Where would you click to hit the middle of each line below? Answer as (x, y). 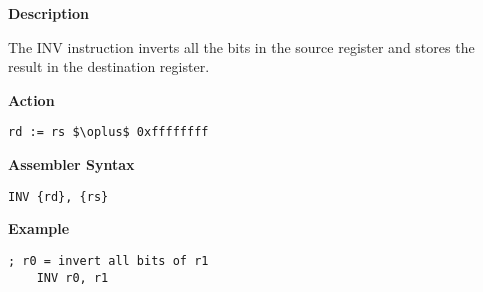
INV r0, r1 (72, 277)
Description (49, 13)
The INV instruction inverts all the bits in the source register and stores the (241, 46)
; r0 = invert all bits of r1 (108, 260)
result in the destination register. (109, 66)
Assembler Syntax (71, 164)
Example (39, 228)
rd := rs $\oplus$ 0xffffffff (108, 132)
